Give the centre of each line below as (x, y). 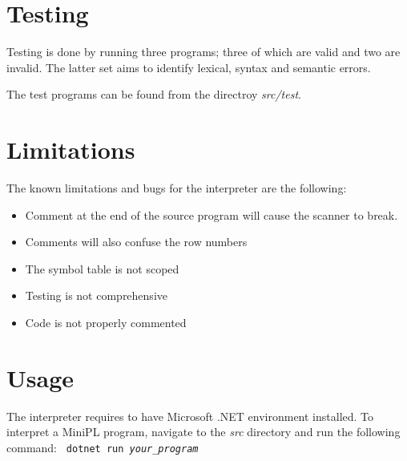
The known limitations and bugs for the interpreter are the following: (177, 188)
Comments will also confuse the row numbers (136, 242)
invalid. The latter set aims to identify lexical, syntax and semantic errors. (189, 67)
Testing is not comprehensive (96, 295)
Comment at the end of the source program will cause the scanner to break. (212, 214)
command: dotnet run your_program (103, 447)
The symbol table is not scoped (102, 268)
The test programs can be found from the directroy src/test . (154, 94)
